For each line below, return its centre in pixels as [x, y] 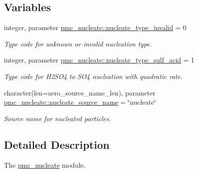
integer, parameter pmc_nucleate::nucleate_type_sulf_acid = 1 [99, 60]
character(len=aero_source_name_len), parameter [80, 92]
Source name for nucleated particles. [57, 118]
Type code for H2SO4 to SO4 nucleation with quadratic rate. [93, 76]
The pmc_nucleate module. [45, 165]
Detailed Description [57, 144]
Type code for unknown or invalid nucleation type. [78, 43]
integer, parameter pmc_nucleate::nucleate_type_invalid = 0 [95, 27]
